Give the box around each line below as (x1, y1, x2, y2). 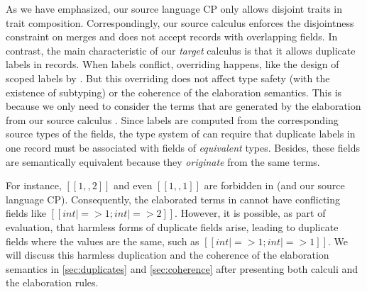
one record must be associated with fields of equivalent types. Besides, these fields (6, 140, 360, 155)
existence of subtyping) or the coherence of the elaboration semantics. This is (6, 84, 342, 99)
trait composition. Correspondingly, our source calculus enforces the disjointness (6, 15, 354, 30)
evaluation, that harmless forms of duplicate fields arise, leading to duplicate (6, 219, 339, 234)
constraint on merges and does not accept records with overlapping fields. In (6, 29, 338, 44)
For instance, (6, 178, 62, 193)
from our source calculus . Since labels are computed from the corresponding (6, 112, 339, 127)
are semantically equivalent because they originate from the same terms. (6, 154, 320, 169)
